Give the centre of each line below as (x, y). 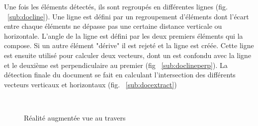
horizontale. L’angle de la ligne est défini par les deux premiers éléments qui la (124, 35)
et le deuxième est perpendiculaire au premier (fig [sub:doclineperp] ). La (116, 65)
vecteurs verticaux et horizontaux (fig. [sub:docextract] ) (90, 84)
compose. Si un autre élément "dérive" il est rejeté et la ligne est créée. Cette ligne (129, 45)
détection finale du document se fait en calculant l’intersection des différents (120, 75)
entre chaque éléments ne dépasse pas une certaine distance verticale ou (113, 26)
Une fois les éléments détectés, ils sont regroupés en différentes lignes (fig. (116, 6)
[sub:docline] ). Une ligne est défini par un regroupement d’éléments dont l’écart (128, 16)
